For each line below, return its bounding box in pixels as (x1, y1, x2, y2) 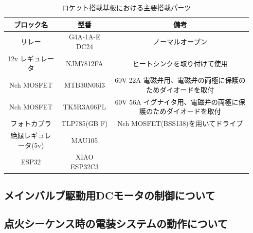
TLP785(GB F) (61, 118, 108, 128)
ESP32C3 (70, 161, 99, 172)
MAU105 (71, 135, 98, 145)
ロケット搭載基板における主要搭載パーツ (62, 2, 191, 12)
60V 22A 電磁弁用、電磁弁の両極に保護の (115, 75, 246, 85)
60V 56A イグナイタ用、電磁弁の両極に (115, 96, 239, 107)
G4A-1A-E (69, 32, 101, 42)
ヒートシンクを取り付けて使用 (132, 58, 228, 68)
